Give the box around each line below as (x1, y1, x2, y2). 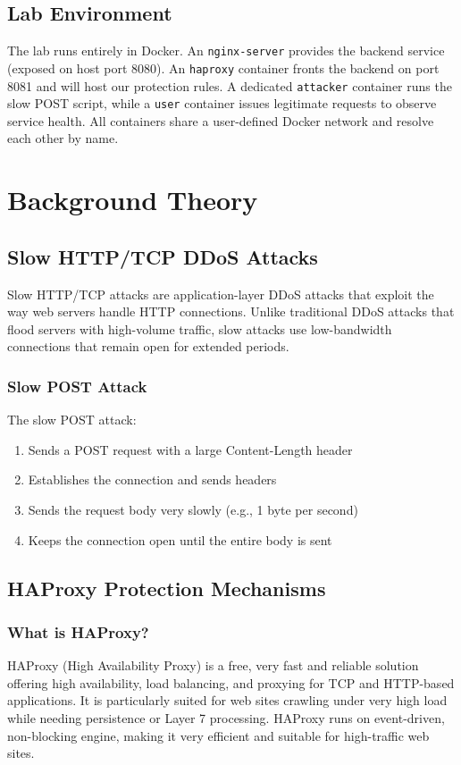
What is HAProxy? (7, 620, 149, 643)
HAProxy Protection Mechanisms (7, 574, 326, 601)
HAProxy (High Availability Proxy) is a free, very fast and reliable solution (7, 656, 419, 675)
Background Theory (7, 181, 258, 218)
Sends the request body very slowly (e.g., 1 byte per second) (28, 500, 358, 518)
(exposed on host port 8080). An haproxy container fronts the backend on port (7, 58, 440, 77)
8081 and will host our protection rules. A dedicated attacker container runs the (7, 76, 452, 95)
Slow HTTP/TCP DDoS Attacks (7, 242, 318, 270)
